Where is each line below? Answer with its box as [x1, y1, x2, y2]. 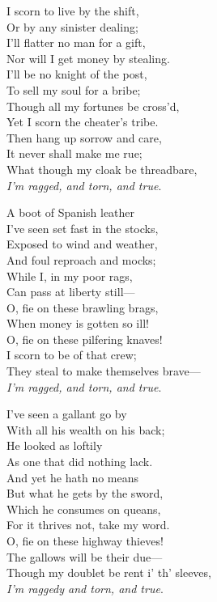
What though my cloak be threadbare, [6, 160, 198, 177]
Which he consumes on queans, [6, 500, 161, 517]
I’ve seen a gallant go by [6, 405, 127, 422]
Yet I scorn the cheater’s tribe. [6, 113, 159, 130]
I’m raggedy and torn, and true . [6, 579, 164, 596]
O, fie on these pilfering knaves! [6, 330, 163, 347]
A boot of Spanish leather [6, 204, 135, 221]
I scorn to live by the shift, [6, 2, 139, 19]
